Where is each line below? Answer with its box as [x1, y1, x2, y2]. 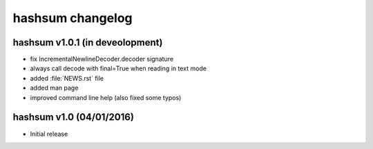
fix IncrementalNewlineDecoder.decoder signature [30, 55, 174, 63]
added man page [30, 83, 79, 92]
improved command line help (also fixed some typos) [30, 93, 182, 101]
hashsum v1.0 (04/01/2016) [12, 111, 135, 123]
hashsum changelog [12, 10, 133, 26]
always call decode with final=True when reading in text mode [30, 64, 207, 72]
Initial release [30, 130, 68, 138]
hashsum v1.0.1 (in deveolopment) [12, 37, 163, 48]
